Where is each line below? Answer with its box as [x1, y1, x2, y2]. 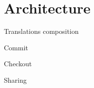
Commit [4, 42, 28, 52]
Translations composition [4, 26, 79, 36]
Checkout [4, 59, 32, 69]
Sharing [4, 74, 27, 85]
